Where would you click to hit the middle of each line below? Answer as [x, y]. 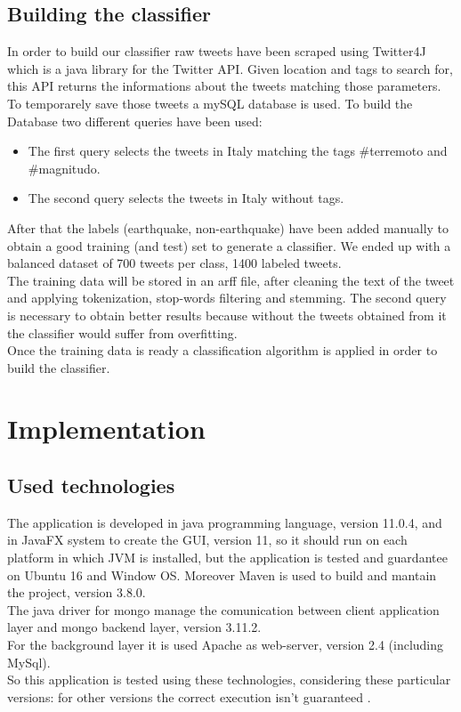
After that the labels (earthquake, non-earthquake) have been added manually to [228, 227]
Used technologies [91, 485]
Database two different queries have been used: [135, 121]
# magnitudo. [64, 168]
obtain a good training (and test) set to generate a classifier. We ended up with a [229, 245]
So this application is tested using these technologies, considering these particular [229, 680]
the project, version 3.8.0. [77, 592]
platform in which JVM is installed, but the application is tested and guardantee [227, 558]
